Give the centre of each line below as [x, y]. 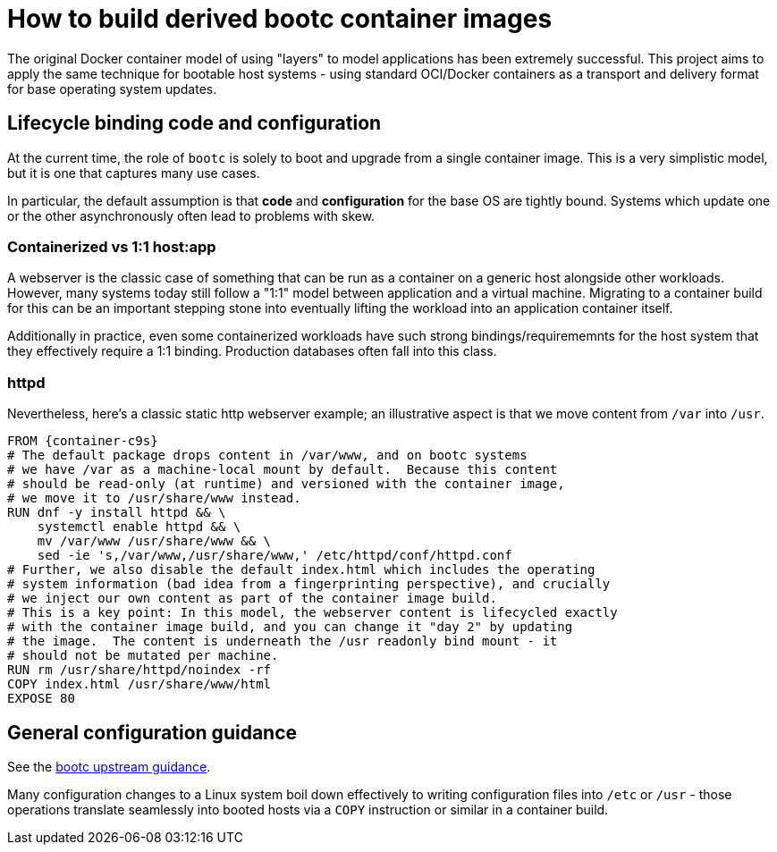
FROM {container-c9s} [83, 441]
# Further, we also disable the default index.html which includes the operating [301, 570]
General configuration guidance [152, 732]
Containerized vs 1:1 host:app [112, 246]
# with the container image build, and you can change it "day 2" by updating [290, 627]
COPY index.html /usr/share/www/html [139, 684]
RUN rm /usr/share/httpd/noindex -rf [139, 670]
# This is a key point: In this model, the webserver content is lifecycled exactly [312, 613]
